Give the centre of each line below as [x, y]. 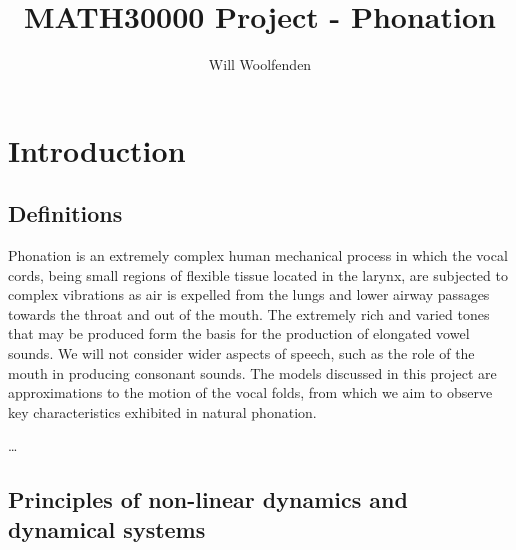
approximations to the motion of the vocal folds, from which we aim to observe [250, 392]
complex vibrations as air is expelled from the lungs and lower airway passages [249, 294]
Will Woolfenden [260, 64]
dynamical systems [107, 528]
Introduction [97, 149]
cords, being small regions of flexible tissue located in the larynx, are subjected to [258, 274]
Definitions [65, 213]
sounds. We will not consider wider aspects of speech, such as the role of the [241, 353]
